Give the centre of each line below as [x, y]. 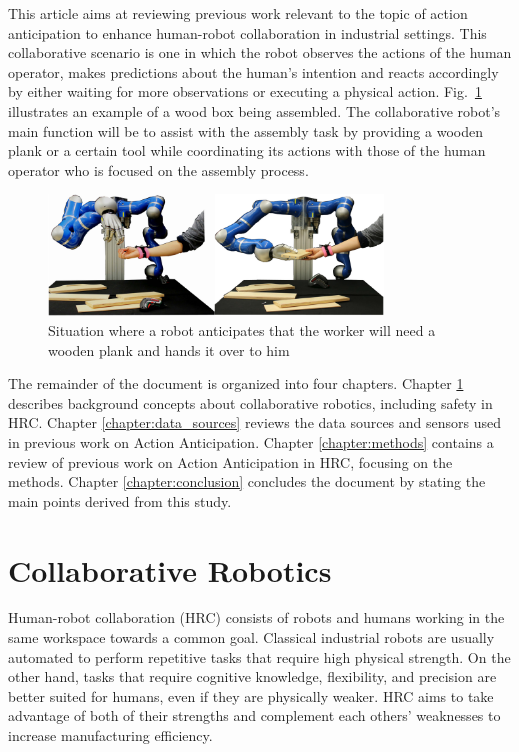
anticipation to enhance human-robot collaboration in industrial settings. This [247, 32]
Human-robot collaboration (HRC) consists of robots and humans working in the [256, 617]
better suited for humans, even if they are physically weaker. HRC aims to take [251, 695]
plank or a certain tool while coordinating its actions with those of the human [247, 150]
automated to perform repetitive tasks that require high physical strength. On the [259, 656]
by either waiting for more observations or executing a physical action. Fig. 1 [245, 91]
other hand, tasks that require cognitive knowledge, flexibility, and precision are [252, 676]
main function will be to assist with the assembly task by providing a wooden [245, 130]
